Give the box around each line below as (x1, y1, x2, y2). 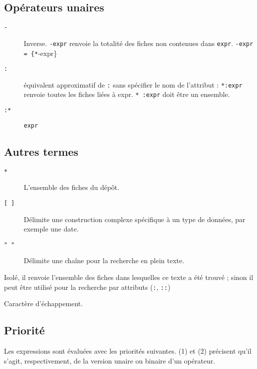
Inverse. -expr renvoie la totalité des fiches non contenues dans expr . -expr (24, 38, 254, 48)
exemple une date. (24, 224, 79, 234)
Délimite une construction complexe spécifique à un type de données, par (24, 214, 246, 224)
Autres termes (4, 143, 79, 159)
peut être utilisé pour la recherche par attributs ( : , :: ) (4, 281, 171, 292)
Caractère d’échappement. (4, 298, 83, 309)
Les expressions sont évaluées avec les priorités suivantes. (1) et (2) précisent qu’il (4, 346, 252, 356)
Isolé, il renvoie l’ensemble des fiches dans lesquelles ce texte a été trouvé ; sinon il (4, 272, 254, 282)
